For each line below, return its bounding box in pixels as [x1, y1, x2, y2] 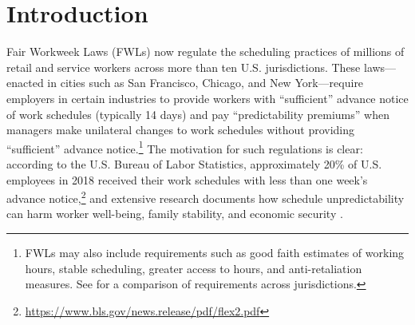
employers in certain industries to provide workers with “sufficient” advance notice [6, 89, 409, 106]
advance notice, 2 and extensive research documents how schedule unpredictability [6, 188, 405, 206]
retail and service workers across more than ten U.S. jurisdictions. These [6, 58, 361, 75]
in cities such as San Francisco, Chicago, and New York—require [47, 74, 364, 91]
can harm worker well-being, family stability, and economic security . [6, 205, 343, 222]
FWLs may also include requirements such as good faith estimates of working [25, 244, 405, 260]
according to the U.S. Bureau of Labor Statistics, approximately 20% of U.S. [6, 155, 382, 172]
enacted [6, 74, 44, 91]
